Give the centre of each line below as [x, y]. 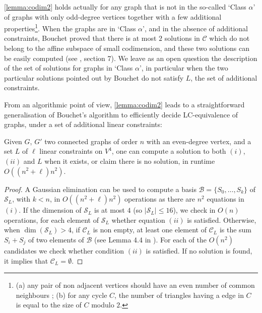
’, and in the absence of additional [195, 28]
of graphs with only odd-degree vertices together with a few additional [113, 16]
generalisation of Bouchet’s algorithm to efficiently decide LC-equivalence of [121, 114]
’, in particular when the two [184, 68]
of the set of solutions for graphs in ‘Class [69, 68]
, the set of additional [224, 77]
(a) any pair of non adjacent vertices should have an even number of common [135, 285]
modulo [103, 305]
